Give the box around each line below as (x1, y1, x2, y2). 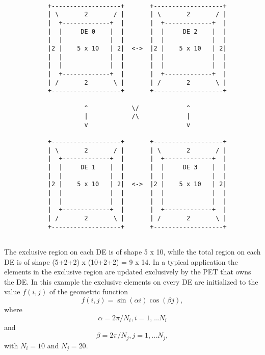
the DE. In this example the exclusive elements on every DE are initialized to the (4, 276, 258, 287)
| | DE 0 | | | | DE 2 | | (47, 28, 227, 35)
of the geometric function (49, 286, 128, 297)
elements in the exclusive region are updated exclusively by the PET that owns (4, 266, 251, 277)
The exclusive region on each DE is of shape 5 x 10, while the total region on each (4, 246, 261, 257)
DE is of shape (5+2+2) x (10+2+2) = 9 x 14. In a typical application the (4, 256, 238, 267)
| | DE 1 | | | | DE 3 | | (47, 164, 227, 171)
